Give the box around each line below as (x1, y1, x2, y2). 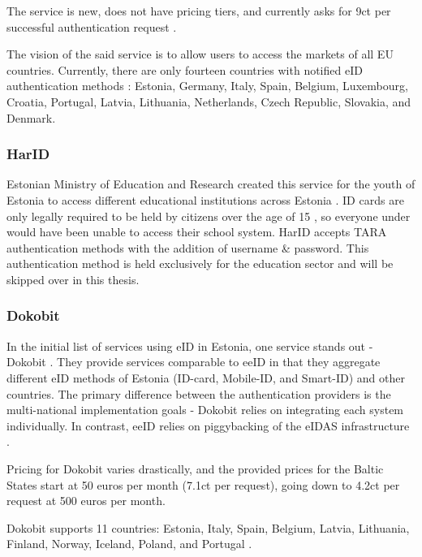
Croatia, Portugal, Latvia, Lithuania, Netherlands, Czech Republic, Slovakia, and (6, 93, 411, 110)
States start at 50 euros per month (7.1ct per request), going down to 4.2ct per (6, 476, 400, 493)
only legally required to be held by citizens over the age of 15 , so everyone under (6, 207, 411, 224)
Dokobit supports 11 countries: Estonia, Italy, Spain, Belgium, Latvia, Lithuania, (6, 519, 410, 536)
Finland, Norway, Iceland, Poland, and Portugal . (6, 535, 252, 552)
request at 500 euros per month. (6, 492, 166, 509)
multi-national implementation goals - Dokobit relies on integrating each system (6, 401, 404, 418)
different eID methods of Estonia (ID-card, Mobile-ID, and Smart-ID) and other (6, 369, 405, 386)
